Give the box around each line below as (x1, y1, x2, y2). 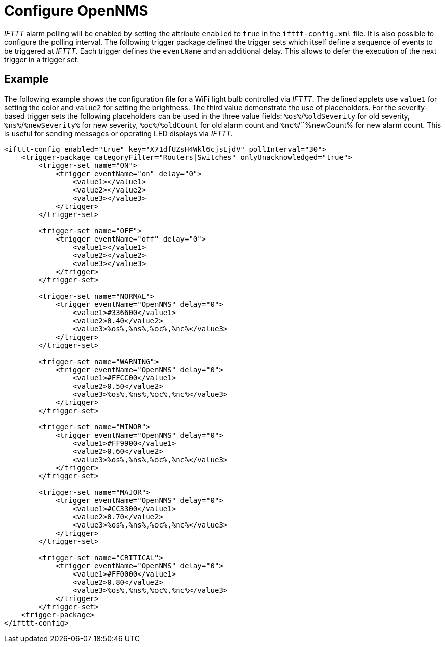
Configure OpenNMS (4, 2, 148, 19)
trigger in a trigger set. (4, 55, 80, 64)
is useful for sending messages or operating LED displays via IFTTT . (4, 129, 233, 138)
